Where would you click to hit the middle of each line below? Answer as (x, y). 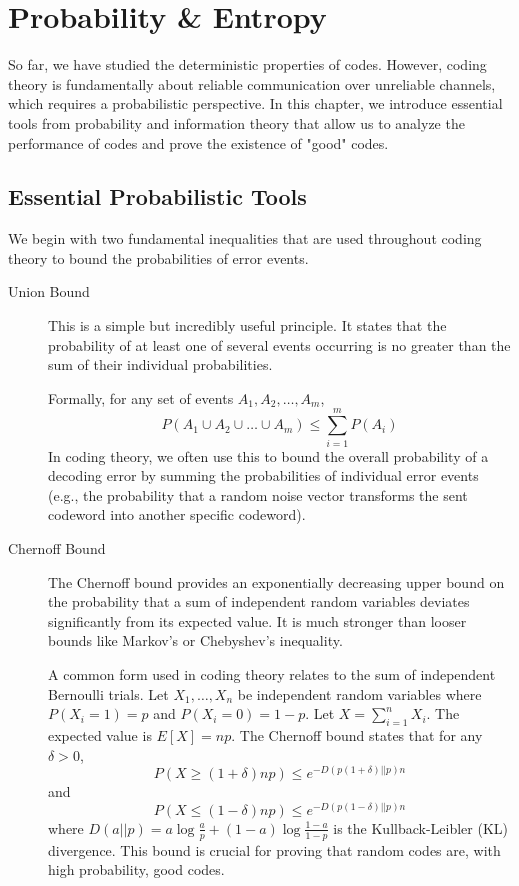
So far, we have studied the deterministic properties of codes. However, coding (247, 64)
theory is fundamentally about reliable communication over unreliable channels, (252, 83)
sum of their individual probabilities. (160, 364)
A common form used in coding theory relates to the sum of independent (272, 673)
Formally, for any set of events (141, 397)
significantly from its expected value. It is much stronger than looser (257, 620)
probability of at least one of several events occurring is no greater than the (279, 344)
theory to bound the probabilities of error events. (158, 257)
